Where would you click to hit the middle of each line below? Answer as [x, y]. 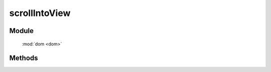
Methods [24, 58]
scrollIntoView [40, 13]
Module [21, 31]
